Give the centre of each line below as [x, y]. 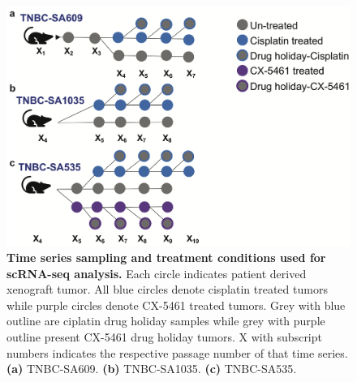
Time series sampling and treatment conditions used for [166, 258]
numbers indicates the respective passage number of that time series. [177, 352]
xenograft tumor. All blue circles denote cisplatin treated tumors [167, 289]
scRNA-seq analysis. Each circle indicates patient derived [157, 273]
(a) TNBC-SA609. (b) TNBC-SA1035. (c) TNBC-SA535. [152, 369]
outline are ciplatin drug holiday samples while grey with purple [166, 321]
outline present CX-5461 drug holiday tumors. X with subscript [164, 337]
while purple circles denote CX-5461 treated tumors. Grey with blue [176, 305]
